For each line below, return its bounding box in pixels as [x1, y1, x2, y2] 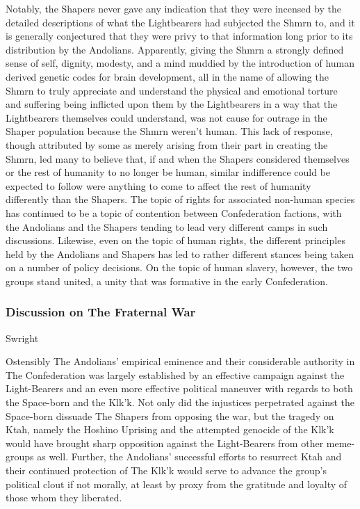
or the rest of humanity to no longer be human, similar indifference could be [6, 165, 331, 179]
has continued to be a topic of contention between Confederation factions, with [6, 205, 342, 220]
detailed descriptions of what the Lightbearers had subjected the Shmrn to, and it [6, 15, 355, 29]
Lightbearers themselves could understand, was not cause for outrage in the [6, 110, 327, 124]
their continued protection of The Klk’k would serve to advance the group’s [6, 463, 327, 478]
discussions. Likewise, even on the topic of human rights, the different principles [6, 233, 345, 248]
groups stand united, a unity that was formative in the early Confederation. [6, 273, 328, 288]
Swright [6, 330, 39, 345]
